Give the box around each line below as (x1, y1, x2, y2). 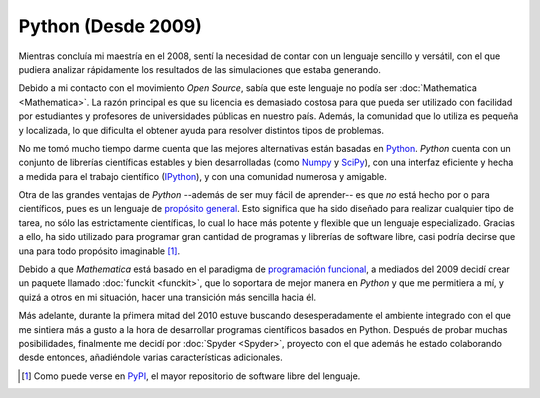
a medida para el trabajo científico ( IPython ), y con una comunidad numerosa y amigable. (18, 170, 387, 182)
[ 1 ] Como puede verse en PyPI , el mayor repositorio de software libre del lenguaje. (21, 370, 361, 382)
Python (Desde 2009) (18, 15, 202, 37)
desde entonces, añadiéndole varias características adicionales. (18, 351, 284, 364)
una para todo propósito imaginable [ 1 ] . (18, 245, 180, 257)
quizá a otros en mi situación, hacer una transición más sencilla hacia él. (18, 291, 317, 303)
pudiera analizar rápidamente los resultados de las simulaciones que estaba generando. (18, 63, 382, 75)
